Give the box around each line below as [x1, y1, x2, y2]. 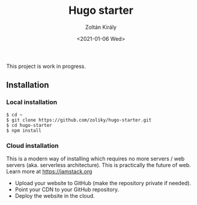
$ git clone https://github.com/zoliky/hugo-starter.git [6, 117, 152, 123]
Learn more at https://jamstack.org [6, 168, 92, 175]
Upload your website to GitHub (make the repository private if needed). [14, 179, 192, 186]
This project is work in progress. [6, 63, 86, 70]
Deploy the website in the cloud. [14, 192, 95, 199]
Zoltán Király [85, 23, 117, 31]
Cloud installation [6, 141, 59, 150]
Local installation [6, 98, 58, 106]
